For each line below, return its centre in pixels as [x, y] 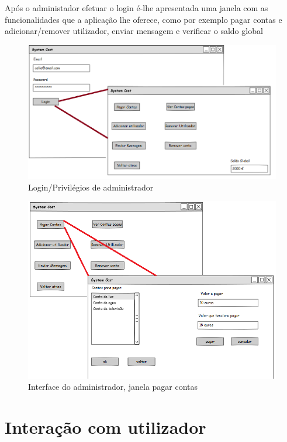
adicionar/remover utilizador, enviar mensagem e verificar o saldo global [134, 31]
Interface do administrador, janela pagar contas [113, 387]
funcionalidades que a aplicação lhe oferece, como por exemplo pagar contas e [143, 19]
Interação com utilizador [106, 426]
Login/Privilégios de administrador [91, 187]
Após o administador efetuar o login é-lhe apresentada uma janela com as [136, 8]
